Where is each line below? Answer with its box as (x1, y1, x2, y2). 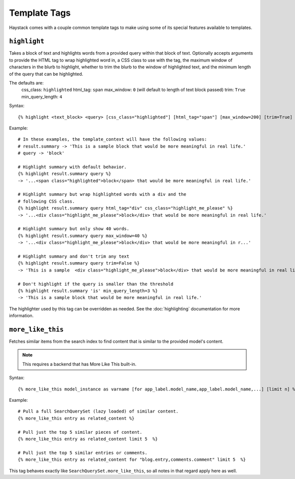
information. (9, 313, 34, 319)
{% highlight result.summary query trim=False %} (18, 261, 140, 266)
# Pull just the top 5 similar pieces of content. (18, 429, 143, 435)
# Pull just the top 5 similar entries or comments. (18, 450, 147, 455)
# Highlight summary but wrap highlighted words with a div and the (18, 192, 186, 197)
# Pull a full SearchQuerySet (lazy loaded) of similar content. (18, 409, 179, 414)
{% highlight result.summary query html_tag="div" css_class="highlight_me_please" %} (18, 206, 233, 211)
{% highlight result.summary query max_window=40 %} (18, 233, 147, 239)
